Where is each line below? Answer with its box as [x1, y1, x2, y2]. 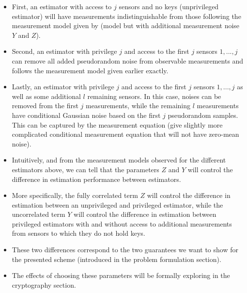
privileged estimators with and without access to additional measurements [12, 218, 232, 228]
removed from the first [12, 100, 78, 111]
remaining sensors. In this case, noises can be [87, 91, 221, 101]
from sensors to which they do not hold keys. [12, 228, 145, 238]
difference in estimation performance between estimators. [12, 174, 181, 184]
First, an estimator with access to [12, 1, 112, 11]
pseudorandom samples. [168, 110, 238, 120]
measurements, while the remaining [85, 100, 191, 111]
